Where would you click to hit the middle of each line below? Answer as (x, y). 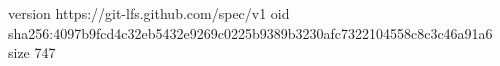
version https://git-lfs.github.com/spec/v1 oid (149, 13)
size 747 (32, 52)
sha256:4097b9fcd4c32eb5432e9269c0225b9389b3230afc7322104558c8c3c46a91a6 (250, 32)
